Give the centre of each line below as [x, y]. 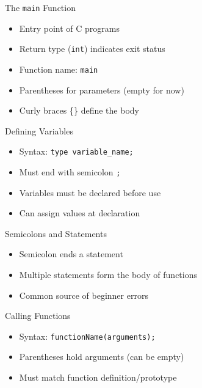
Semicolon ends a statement [71, 254]
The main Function [40, 7]
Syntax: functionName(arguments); [87, 336]
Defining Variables [39, 130]
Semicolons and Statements [56, 233]
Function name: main [59, 69]
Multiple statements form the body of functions [108, 275]
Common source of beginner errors [84, 295]
